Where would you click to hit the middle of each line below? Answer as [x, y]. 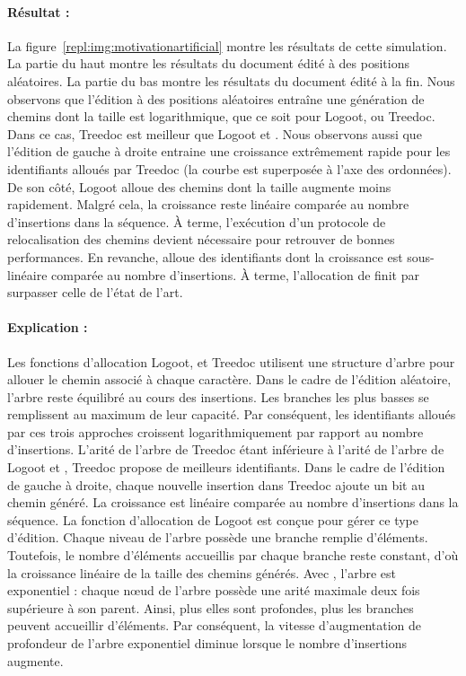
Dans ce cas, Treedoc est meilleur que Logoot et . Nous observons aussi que [215, 133]
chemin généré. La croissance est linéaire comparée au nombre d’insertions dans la [233, 502]
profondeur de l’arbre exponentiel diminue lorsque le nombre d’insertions [207, 643]
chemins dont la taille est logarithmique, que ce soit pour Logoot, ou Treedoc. [221, 116]
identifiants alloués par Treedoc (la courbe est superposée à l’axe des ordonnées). [229, 168]
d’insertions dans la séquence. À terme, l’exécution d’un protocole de [197, 221]
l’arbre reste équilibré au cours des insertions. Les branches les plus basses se [218, 396]
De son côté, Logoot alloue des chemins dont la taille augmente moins [199, 186]
